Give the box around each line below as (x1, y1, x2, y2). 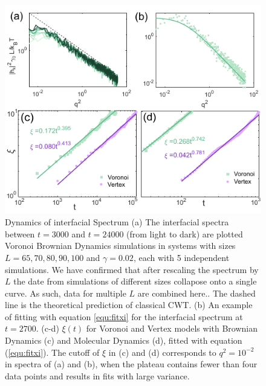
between (5, 227, 35, 240)
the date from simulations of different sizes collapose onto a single (13, 275, 257, 288)
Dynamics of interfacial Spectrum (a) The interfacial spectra (5, 216, 229, 228)
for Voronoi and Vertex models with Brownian (86, 322, 258, 335)
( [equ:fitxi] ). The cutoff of (5, 346, 100, 358)
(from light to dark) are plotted (126, 227, 243, 240)
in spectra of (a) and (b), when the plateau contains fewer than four (5, 358, 258, 370)
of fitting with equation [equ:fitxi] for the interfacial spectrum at (5, 310, 243, 323)
